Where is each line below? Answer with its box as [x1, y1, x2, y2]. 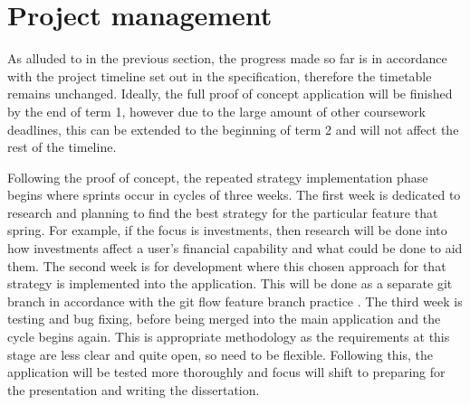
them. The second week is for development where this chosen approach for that [7, 256, 446, 275]
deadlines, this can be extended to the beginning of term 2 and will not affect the [7, 119, 459, 138]
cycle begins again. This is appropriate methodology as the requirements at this [7, 327, 450, 346]
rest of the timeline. [7, 137, 117, 156]
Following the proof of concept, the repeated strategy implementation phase [7, 167, 428, 186]
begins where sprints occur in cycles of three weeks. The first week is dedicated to [7, 185, 461, 204]
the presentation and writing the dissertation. [7, 380, 260, 399]
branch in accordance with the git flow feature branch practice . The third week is [7, 291, 463, 310]
